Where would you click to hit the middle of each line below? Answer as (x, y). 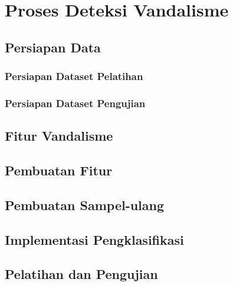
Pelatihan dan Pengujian (81, 274)
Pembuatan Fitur (59, 170)
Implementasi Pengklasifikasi (94, 239)
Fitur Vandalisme (59, 136)
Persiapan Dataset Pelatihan (74, 76)
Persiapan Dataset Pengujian (75, 103)
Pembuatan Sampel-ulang (85, 204)
